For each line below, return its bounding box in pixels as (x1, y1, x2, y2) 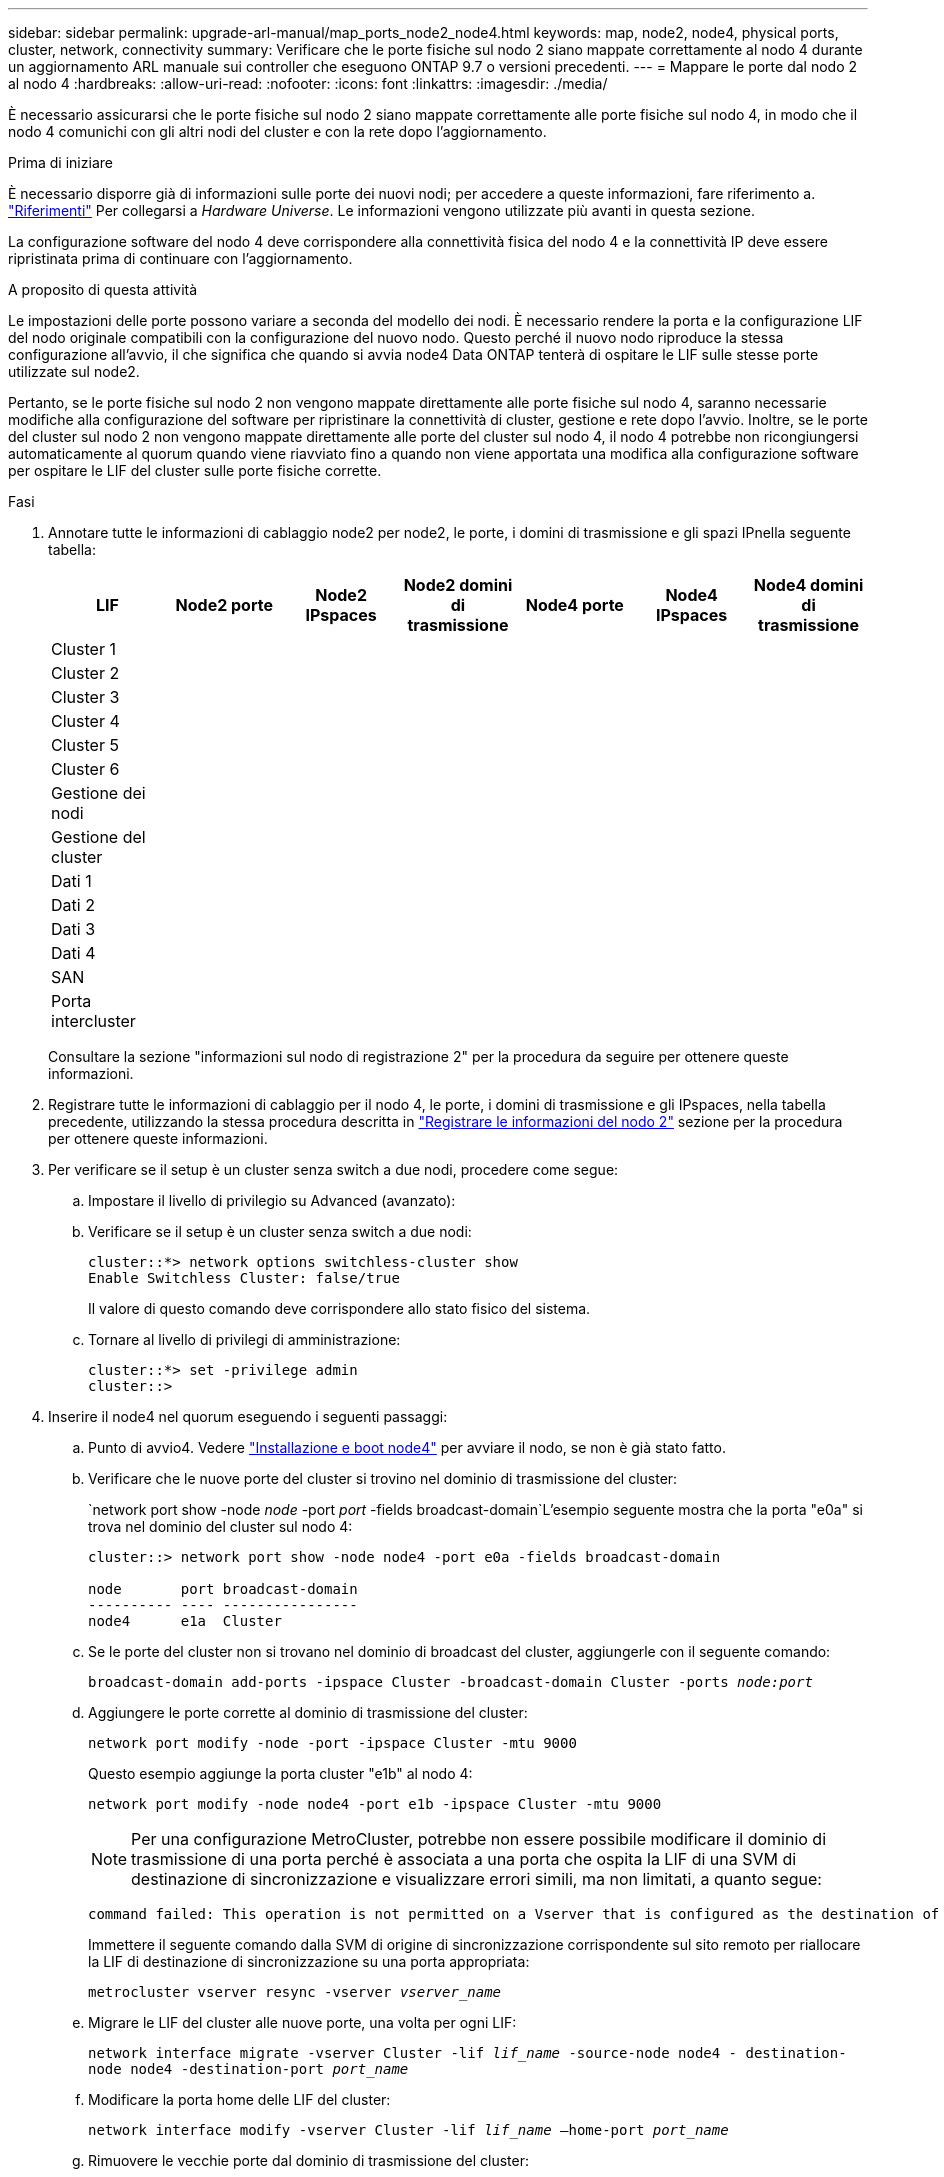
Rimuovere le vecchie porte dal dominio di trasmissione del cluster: (88, 2152, 529, 2169)
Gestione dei (51, 783, 146, 803)
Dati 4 (51, 943, 96, 963)
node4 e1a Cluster (88, 1613, 282, 1629)
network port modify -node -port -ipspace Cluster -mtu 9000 (88, 1735, 577, 1751)
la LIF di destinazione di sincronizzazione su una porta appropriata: (88, 1953, 530, 1970)
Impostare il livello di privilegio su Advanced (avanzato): (88, 1192, 456, 1209)
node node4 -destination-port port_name (88, 2061, 409, 2077)
